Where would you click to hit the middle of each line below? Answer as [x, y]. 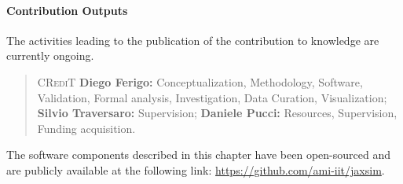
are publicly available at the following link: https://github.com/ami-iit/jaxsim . [196, 169]
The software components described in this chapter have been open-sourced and [198, 155]
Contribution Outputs [67, 10]
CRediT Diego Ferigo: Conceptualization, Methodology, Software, [200, 81]
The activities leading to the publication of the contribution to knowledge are [193, 40]
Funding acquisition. [86, 128]
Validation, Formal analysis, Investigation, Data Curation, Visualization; [212, 97]
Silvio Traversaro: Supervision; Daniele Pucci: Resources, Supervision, [217, 113]
